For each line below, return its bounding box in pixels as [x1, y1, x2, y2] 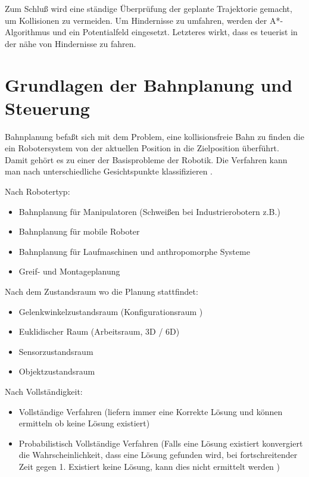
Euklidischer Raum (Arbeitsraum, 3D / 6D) [18, 325, 180, 338]
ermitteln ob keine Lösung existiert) [18, 417, 150, 429]
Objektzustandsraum [18, 365, 95, 378]
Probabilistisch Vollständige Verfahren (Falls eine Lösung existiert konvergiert [18, 437, 303, 449]
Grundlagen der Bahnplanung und [5, 72, 293, 96]
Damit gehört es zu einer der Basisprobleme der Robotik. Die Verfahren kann [5, 153, 288, 166]
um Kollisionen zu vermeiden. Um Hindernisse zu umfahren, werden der [5, 14, 267, 26]
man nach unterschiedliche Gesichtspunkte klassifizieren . [5, 165, 213, 177]
